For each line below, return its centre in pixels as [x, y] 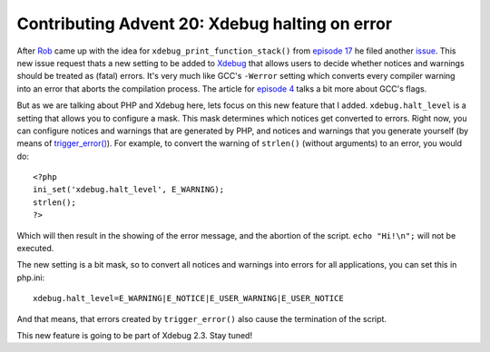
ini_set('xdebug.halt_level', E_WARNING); [129, 190]
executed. [35, 249]
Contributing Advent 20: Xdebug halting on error [205, 24]
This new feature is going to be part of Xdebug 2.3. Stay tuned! [135, 335]
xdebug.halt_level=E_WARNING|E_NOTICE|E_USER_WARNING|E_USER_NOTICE [188, 298]
